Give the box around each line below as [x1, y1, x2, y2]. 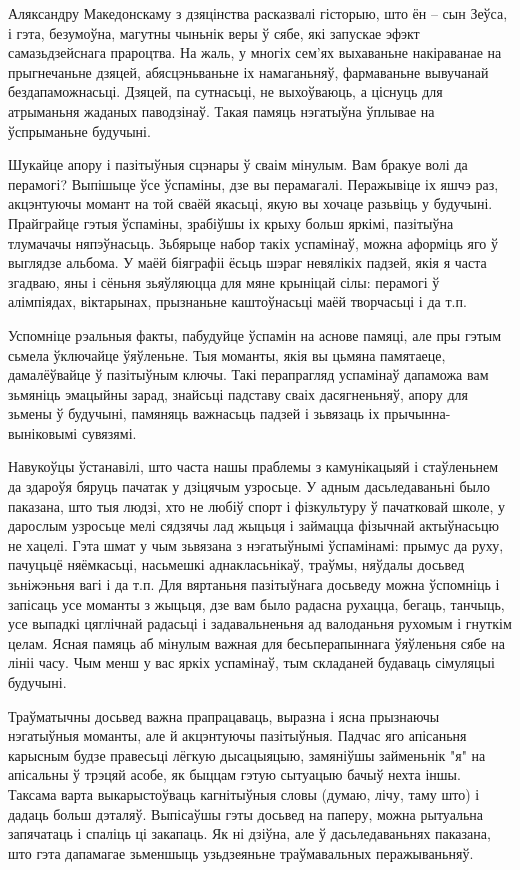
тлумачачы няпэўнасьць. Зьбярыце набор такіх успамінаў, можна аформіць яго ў [8, 232, 499, 253]
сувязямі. [81, 422, 137, 443]
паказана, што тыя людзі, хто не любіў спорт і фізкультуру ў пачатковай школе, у [8, 495, 505, 516]
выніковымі [8, 422, 78, 443]
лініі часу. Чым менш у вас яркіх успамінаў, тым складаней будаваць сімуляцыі [8, 652, 495, 673]
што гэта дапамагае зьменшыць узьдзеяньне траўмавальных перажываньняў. [8, 842, 474, 863]
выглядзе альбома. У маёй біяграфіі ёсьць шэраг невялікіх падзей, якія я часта [8, 252, 487, 273]
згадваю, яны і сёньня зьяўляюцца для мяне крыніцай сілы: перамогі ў [8, 271, 440, 292]
